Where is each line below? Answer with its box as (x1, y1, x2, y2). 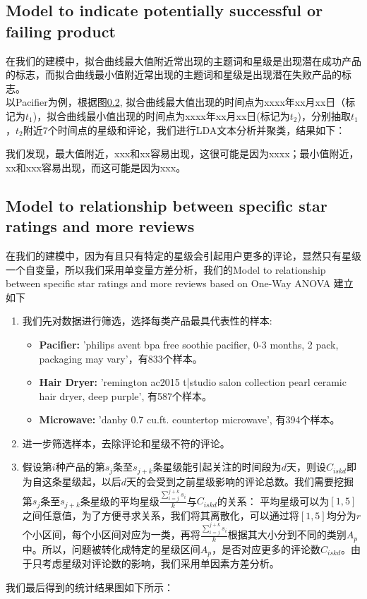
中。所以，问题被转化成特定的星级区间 (22, 541, 200, 556)
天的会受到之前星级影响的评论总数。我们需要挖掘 (126, 473, 354, 488)
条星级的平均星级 (80, 493, 160, 508)
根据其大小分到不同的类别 (227, 527, 347, 542)
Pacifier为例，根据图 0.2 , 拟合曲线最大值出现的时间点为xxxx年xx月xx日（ (15, 95, 346, 109)
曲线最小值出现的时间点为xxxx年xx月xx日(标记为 (66, 108, 290, 123)
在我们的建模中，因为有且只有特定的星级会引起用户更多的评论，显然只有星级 (6, 248, 361, 262)
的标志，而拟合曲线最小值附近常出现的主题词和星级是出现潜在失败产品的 (6, 67, 342, 82)
